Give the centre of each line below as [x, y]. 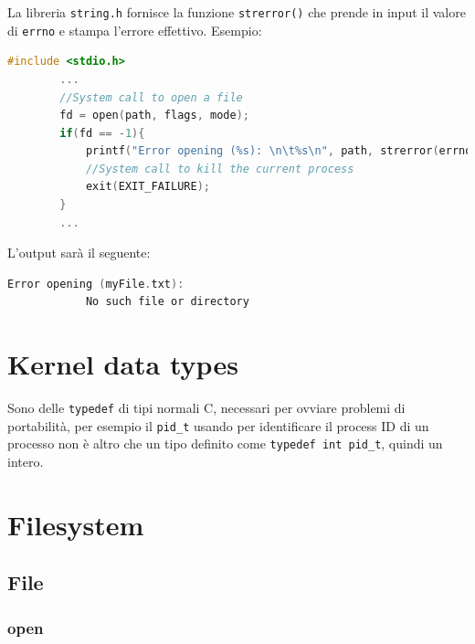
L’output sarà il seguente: [79, 253]
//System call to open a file [151, 97]
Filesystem [76, 524]
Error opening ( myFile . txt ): [96, 284]
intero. [26, 462]
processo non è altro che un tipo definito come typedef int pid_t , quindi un [225, 443]
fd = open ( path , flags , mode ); [154, 116]
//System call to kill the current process [220, 169]
